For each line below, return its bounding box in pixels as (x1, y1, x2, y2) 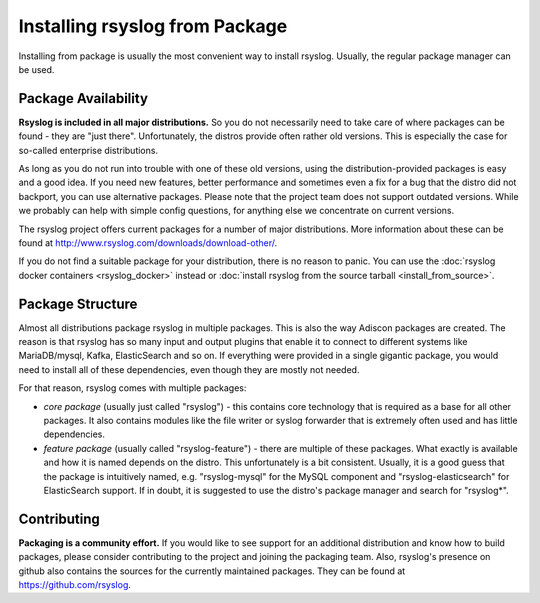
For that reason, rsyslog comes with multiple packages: (18, 382, 247, 394)
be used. (18, 63, 55, 75)
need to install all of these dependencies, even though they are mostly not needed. (18, 363, 360, 375)
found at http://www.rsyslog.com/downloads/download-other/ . (18, 236, 278, 249)
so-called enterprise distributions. (18, 144, 159, 156)
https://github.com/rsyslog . (18, 579, 132, 591)
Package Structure (18, 295, 138, 312)
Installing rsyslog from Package (18, 15, 288, 37)
